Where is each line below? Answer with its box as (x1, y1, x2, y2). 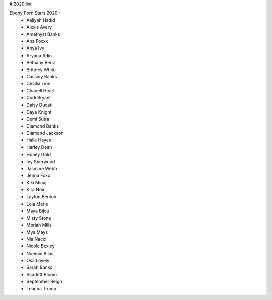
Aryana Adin (26, 52, 52, 58)
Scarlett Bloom (26, 271, 57, 277)
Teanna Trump (26, 285, 57, 291)
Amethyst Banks (26, 31, 60, 37)
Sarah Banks (26, 264, 53, 270)
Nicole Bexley (26, 243, 55, 249)
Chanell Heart (26, 87, 55, 93)
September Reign (26, 278, 62, 285)
